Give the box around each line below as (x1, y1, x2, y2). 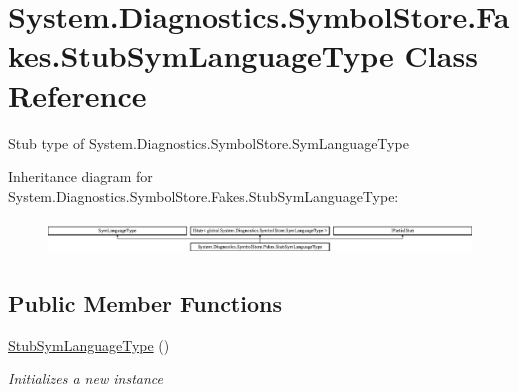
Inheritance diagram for (8, 166, 153, 187)
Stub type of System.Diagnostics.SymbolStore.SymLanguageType (8, 132, 409, 153)
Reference (8, 74, 147, 115)
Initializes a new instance (8, 368, 163, 389)
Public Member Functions (8, 288, 282, 319)
